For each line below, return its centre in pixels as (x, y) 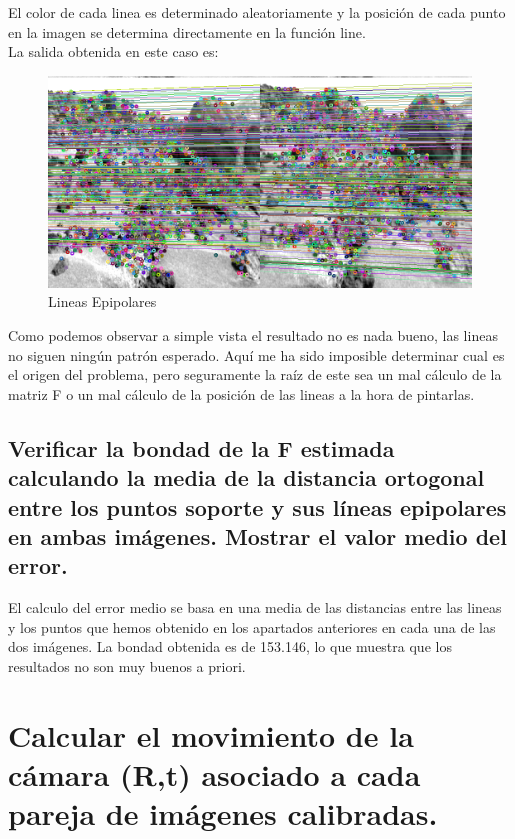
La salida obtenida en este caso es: (113, 51)
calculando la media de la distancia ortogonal (246, 477)
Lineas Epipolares (102, 301)
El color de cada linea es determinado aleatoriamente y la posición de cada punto (257, 12)
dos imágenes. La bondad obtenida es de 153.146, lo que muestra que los (230, 646)
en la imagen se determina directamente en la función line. (187, 31)
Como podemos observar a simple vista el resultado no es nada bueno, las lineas (253, 334)
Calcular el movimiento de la (211, 734)
